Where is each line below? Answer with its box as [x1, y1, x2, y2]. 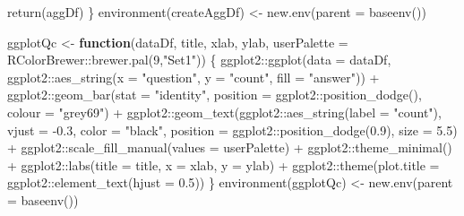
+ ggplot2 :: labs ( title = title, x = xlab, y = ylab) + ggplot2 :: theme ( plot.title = [7, 155, 440, 174]
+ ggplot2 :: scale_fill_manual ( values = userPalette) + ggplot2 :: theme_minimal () [7, 138, 452, 157]
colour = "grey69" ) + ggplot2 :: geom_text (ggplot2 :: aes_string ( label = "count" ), [7, 102, 442, 121]
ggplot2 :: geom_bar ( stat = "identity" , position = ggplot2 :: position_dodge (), [7, 85, 422, 104]
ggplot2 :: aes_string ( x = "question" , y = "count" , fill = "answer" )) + [7, 67, 380, 86]
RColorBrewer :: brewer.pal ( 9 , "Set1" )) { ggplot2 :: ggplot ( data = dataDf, [7, 50, 391, 69]
